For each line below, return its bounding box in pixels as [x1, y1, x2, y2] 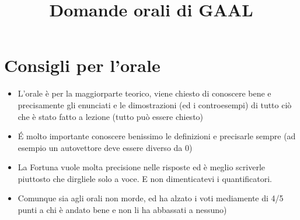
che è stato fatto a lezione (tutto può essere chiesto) [18, 110, 204, 122]
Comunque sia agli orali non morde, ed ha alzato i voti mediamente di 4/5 [18, 192, 284, 204]
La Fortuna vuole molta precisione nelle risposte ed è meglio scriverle [18, 161, 265, 173]
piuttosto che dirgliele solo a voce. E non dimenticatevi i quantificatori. [18, 172, 273, 184]
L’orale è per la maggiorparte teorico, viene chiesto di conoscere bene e [18, 87, 271, 99]
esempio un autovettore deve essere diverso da [18, 141, 183, 153]
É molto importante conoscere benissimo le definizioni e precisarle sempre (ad [18, 130, 296, 142]
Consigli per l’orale [4, 53, 161, 77]
